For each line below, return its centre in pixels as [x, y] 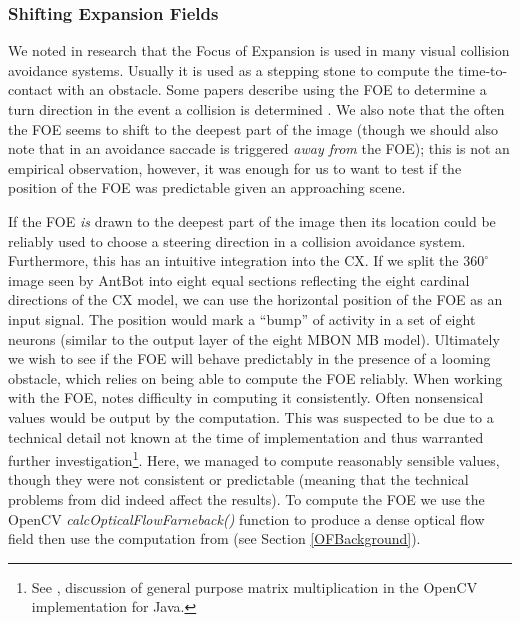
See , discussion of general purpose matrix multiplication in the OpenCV [254, 586]
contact [30, 89]
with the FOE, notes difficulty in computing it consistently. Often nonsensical [246, 397]
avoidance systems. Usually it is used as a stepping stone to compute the [231, 69]
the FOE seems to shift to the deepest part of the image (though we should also [253, 128]
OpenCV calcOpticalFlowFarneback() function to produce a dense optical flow [246, 518]
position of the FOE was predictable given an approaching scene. [207, 187]
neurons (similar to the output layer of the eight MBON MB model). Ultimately [254, 338]
